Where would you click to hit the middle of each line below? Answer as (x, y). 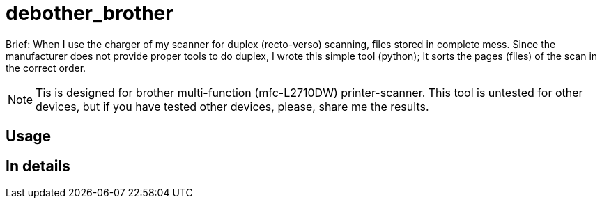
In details (38, 166)
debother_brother (90, 13)
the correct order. (46, 68)
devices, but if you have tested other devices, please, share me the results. (232, 106)
